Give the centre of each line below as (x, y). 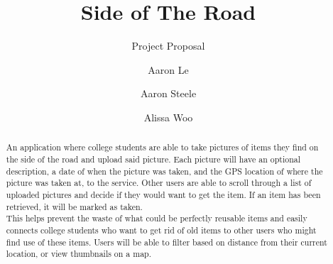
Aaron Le (168, 69)
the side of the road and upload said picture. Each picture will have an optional (153, 159)
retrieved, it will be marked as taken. (74, 206)
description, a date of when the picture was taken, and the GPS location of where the (164, 171)
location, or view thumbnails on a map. (79, 254)
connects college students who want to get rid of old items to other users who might (161, 230)
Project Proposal (168, 46)
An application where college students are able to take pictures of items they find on (162, 147)
